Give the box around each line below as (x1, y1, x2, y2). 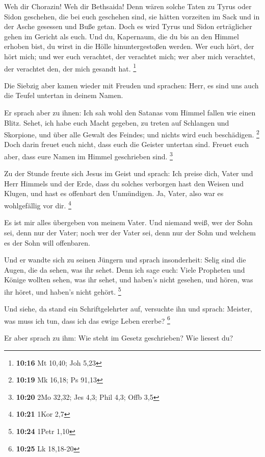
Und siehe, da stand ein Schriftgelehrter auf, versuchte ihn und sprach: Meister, (4, 303, 252, 314)
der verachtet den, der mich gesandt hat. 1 (4, 61, 137, 74)
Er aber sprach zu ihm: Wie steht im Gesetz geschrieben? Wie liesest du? (4, 332, 233, 343)
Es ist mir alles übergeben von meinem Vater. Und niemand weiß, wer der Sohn (4, 217, 253, 228)
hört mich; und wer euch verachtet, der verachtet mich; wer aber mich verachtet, (4, 51, 255, 61)
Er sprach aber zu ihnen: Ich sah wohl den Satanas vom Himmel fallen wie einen (4, 107, 256, 117)
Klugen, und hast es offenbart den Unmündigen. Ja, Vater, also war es (4, 188, 224, 199)
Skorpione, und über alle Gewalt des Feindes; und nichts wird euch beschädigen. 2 (4, 128, 259, 139)
